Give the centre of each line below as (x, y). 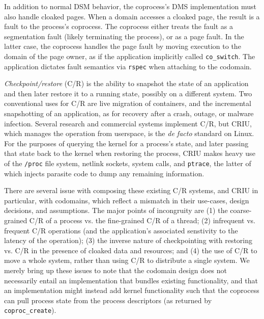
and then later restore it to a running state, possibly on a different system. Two (128, 93)
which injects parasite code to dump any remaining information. (104, 173)
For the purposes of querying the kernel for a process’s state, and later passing (126, 143)
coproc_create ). (30, 310)
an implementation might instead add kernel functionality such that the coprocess (132, 290)
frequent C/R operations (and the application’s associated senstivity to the (121, 230)
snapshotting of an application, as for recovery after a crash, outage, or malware (129, 113)
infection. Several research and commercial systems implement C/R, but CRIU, (128, 123)
